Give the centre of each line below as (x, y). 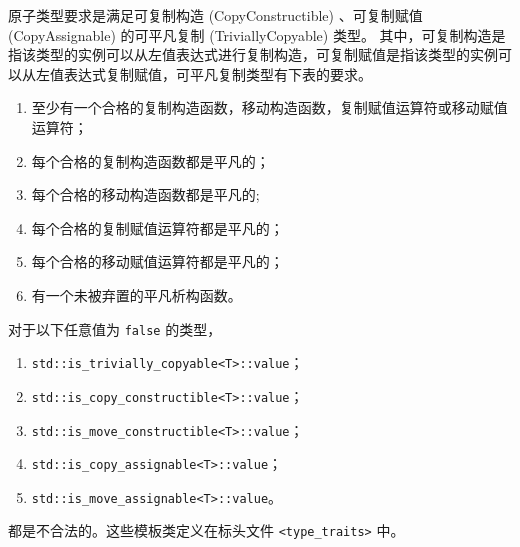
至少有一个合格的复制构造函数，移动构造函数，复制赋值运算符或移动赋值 (269, 107)
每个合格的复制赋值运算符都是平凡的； (157, 227)
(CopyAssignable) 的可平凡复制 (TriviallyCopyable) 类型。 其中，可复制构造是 (257, 34)
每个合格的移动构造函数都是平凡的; (145, 194)
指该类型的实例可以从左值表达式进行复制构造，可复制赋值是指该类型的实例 (253, 54)
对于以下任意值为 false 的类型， (115, 328)
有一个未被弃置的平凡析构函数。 (136, 294)
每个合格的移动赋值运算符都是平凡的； (157, 261)
